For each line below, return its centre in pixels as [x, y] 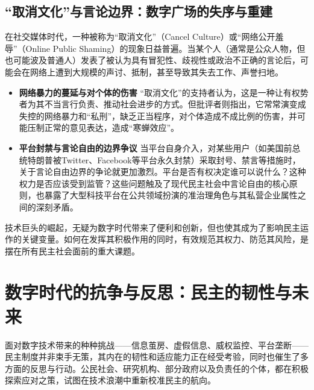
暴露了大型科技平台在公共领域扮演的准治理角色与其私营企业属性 [171, 195]
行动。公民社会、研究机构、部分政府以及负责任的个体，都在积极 [182, 368]
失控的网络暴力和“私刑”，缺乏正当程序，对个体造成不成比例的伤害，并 [158, 115]
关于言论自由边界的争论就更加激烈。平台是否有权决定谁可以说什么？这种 [162, 171]
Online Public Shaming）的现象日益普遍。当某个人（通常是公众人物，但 [165, 48]
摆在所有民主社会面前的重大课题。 [72, 250]
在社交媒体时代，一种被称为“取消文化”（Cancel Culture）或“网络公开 [140, 36]
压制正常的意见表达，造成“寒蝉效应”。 [103, 127]
